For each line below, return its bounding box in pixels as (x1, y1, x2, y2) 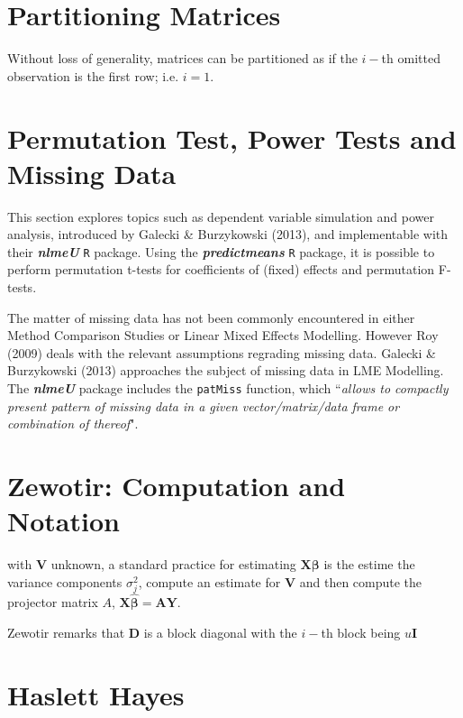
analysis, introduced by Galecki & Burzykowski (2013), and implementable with (7, 225, 449, 244)
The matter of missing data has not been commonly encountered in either (7, 308, 415, 327)
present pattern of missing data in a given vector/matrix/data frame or (7, 396, 400, 415)
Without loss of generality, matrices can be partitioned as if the (7, 49, 358, 68)
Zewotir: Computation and (7, 467, 346, 504)
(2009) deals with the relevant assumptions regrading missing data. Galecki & (7, 343, 436, 362)
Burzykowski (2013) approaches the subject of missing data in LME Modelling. (7, 361, 444, 380)
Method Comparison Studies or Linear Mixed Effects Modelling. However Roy (7, 326, 439, 345)
